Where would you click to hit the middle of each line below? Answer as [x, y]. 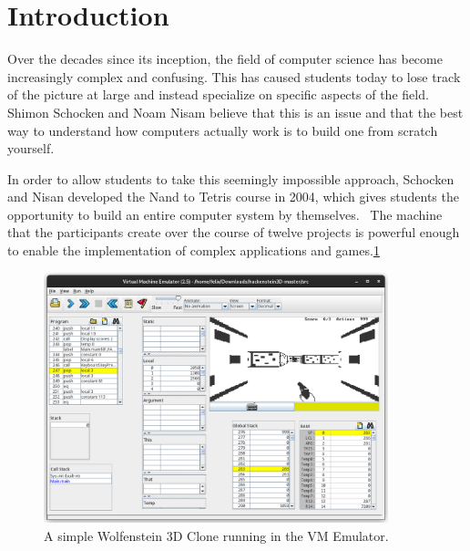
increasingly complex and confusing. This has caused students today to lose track [234, 76]
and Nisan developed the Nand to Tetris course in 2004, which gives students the [233, 197]
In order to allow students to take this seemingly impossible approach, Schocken [231, 178]
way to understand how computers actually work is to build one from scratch [223, 130]
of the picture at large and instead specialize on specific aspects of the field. [218, 94]
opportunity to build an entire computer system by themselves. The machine [225, 214]
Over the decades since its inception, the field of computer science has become [225, 59]
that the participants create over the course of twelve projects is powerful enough [234, 232]
